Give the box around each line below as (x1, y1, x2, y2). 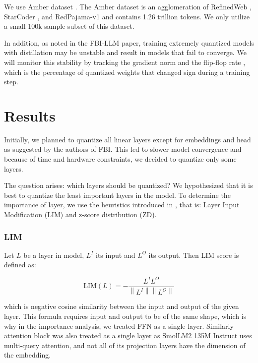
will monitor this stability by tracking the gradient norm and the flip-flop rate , (4, 57, 246, 67)
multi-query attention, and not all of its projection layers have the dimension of (4, 340, 246, 350)
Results (4, 105, 56, 125)
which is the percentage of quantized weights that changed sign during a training (4, 66, 250, 77)
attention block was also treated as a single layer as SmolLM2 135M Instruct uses (4, 330, 252, 341)
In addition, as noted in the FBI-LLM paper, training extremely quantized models (4, 37, 254, 48)
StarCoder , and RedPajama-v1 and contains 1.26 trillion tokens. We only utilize (4, 11, 250, 21)
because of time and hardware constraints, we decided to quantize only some (4, 154, 237, 164)
